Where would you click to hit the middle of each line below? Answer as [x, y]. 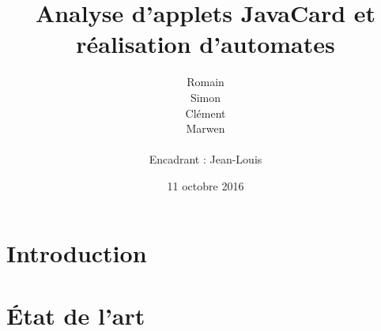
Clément [206, 113]
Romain [206, 82]
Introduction [77, 253]
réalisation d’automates [206, 44]
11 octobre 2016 [206, 185]
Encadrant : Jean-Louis [206, 159]
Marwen [206, 128]
